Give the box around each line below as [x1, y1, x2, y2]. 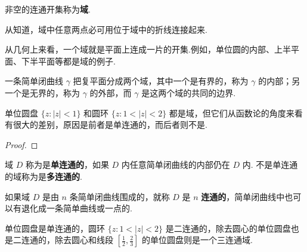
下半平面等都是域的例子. [21, 54, 116, 67]
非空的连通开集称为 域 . [5, 3, 91, 15]
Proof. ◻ [5, 138, 38, 150]
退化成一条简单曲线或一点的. [21, 202, 132, 214]
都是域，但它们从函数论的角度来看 [169, 106, 303, 119]
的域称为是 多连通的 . [5, 170, 82, 182]
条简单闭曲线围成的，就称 [69, 190, 170, 202]
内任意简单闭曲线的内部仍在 [121, 158, 230, 171]
